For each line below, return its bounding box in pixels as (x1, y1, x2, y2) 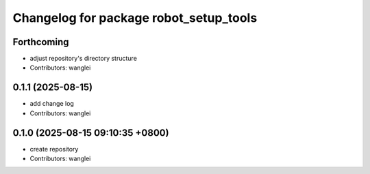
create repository (29, 145, 79, 153)
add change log (29, 100, 75, 108)
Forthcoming (12, 36, 69, 48)
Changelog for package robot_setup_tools (12, 10, 258, 25)
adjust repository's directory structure (29, 55, 137, 63)
